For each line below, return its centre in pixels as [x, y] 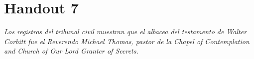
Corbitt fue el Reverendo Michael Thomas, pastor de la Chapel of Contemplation [127, 41]
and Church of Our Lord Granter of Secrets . [71, 51]
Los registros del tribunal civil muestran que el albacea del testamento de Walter [126, 31]
